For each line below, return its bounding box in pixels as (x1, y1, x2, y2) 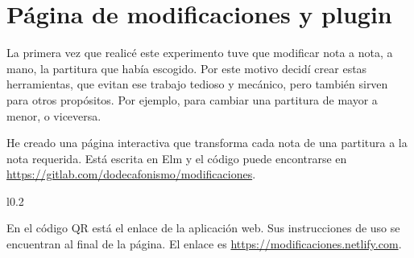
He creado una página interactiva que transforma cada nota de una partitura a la (6, 134, 408, 151)
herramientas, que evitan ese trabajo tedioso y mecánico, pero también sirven (6, 76, 388, 92)
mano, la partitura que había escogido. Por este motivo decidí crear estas (6, 59, 367, 76)
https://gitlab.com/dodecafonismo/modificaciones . (6, 166, 256, 182)
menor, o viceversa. (6, 107, 101, 124)
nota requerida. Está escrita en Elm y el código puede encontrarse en (6, 149, 347, 166)
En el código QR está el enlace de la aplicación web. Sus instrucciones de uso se (6, 219, 400, 236)
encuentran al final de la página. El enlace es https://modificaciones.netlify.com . (6, 235, 402, 252)
